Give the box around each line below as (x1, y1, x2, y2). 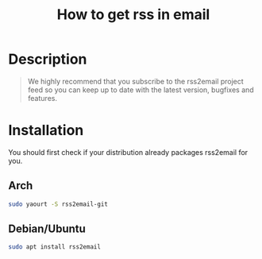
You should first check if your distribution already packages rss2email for (8, 147, 249, 157)
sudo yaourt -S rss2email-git (8, 200, 109, 208)
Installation (8, 122, 84, 140)
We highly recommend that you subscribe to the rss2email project (27, 76, 244, 86)
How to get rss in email (56, 6, 210, 24)
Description (8, 50, 87, 68)
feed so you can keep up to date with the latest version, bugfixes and (27, 85, 254, 95)
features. (27, 93, 58, 102)
